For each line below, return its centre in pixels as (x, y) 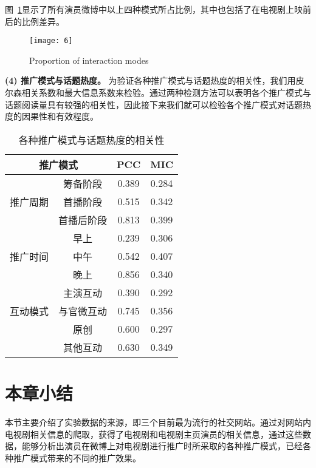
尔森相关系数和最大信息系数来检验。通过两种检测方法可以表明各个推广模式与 (158, 93)
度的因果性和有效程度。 (52, 116)
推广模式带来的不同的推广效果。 (77, 457)
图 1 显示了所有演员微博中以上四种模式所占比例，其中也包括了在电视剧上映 (154, 9)
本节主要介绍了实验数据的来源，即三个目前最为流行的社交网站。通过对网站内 (158, 422)
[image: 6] (51, 41)
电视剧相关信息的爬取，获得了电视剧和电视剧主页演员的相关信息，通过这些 (154, 434)
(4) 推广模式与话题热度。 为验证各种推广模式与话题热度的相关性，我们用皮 (155, 80)
